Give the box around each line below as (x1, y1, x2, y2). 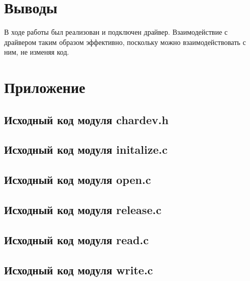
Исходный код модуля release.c (4, 202, 161, 218)
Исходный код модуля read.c (4, 231, 149, 247)
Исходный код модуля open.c (4, 172, 151, 188)
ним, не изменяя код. (4, 46, 69, 57)
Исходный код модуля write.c (4, 262, 153, 277)
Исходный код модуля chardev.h (4, 111, 169, 127)
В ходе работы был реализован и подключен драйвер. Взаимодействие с (4, 27, 228, 37)
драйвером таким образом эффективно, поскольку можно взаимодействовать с (4, 36, 246, 47)
